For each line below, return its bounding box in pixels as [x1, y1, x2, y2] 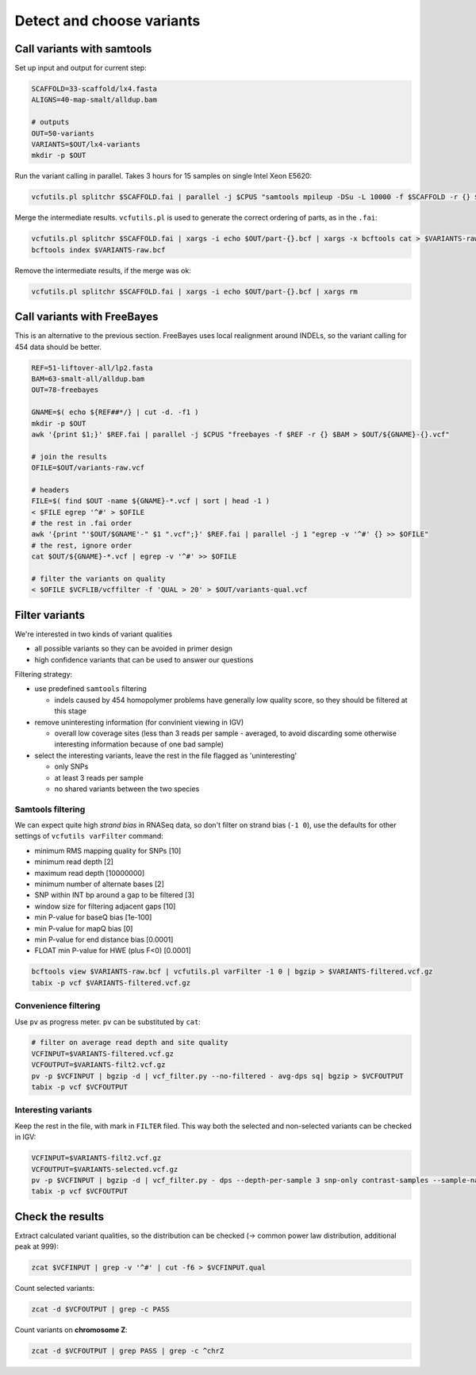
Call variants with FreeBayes [14, 310, 159, 324]
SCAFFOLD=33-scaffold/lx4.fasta [31, 84, 158, 94]
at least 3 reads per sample [54, 773, 144, 782]
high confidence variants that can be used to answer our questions [34, 655, 254, 664]
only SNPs [54, 762, 89, 771]
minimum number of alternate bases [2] [34, 879, 164, 889]
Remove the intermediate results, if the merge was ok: [14, 266, 192, 275]
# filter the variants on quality [31, 574, 166, 583]
